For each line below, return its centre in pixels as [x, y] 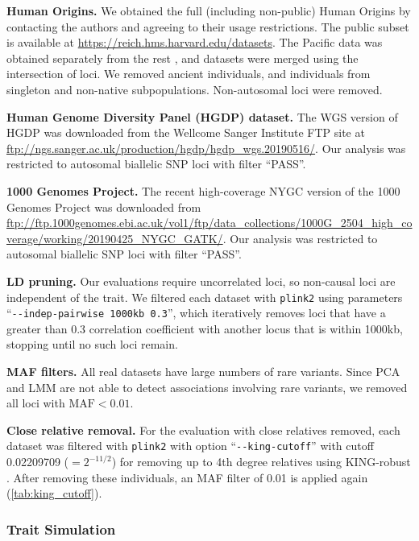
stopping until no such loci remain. [92, 344]
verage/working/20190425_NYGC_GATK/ [115, 238]
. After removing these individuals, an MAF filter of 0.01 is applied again [187, 477]
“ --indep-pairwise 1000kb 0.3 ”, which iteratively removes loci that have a [196, 313]
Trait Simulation [61, 529]
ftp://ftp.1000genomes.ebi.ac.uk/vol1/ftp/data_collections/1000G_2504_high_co [209, 223]
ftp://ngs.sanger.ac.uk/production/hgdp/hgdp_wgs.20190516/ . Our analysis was [206, 148]
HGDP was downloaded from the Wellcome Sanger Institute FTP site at [186, 132]
